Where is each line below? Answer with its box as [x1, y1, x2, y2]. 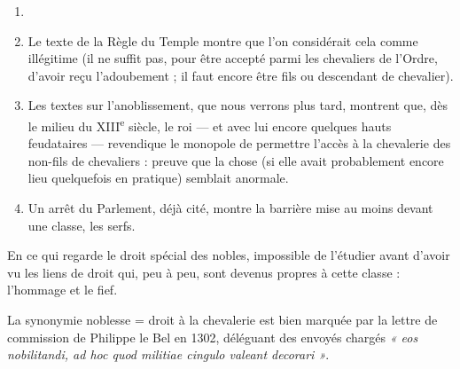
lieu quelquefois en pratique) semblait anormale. [27, 169, 289, 187]
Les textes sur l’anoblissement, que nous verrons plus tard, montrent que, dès [27, 96, 448, 114]
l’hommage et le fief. [7, 280, 118, 299]
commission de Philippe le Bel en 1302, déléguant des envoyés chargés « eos [7, 327, 418, 346]
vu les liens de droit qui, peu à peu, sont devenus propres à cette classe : [7, 263, 401, 281]
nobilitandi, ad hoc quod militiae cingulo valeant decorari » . [7, 345, 330, 364]
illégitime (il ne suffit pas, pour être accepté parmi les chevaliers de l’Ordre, [27, 49, 438, 67]
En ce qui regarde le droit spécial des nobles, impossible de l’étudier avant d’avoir [7, 246, 450, 264]
